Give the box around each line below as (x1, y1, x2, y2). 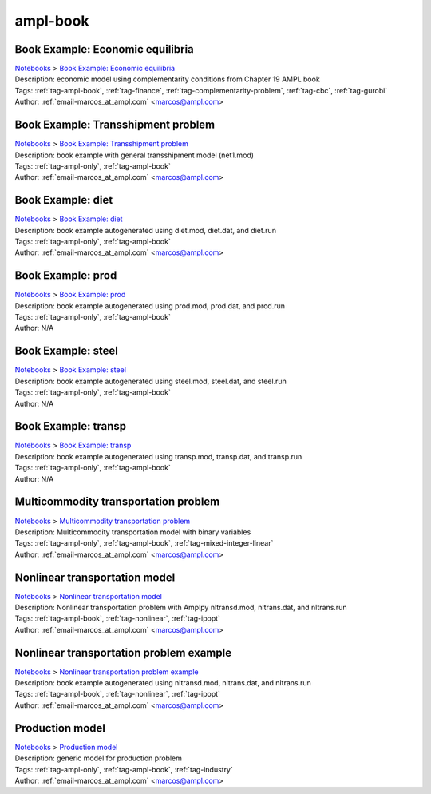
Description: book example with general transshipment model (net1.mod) (14, 150, 255, 160)
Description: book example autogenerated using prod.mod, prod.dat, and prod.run (14, 300, 286, 311)
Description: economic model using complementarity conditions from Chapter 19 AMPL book (14, 74, 321, 84)
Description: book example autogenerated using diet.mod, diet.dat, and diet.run (14, 225, 277, 235)
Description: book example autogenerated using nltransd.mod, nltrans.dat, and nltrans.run (14, 678, 311, 688)
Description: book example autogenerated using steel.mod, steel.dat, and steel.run (14, 376, 287, 386)
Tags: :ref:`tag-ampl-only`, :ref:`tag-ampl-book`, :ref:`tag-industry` (14, 764, 233, 774)
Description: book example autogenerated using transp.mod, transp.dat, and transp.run (14, 451, 302, 461)
